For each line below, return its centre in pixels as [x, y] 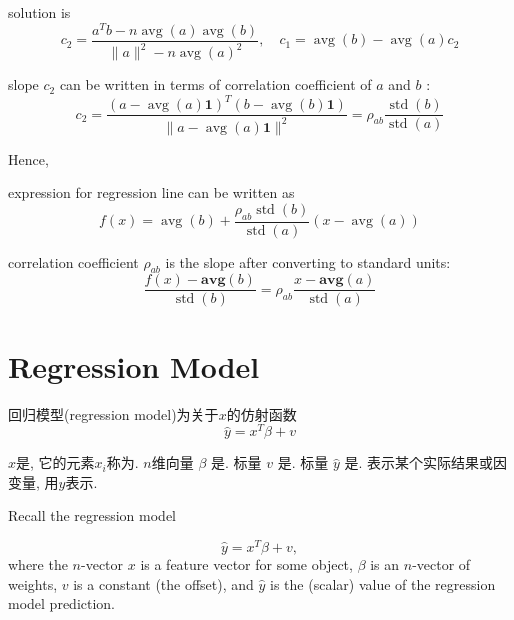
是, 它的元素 [55, 462]
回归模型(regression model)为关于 [113, 413]
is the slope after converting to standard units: [308, 261]
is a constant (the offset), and [163, 583]
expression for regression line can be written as [151, 192]
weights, [33, 583]
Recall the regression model [92, 515]
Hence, [28, 158]
